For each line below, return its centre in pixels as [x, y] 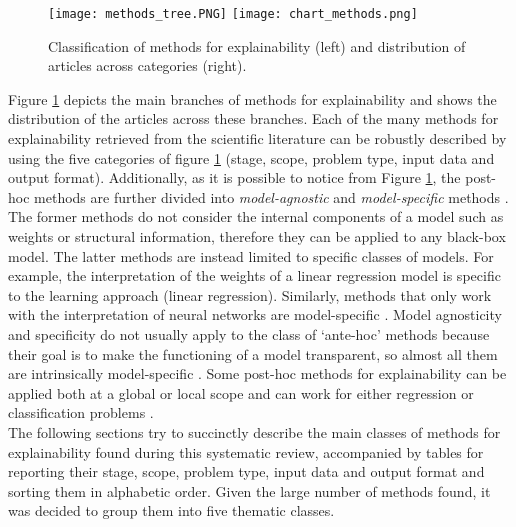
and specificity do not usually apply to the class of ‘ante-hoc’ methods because [249, 333]
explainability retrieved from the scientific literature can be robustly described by [257, 138]
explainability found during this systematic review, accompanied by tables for [246, 451]
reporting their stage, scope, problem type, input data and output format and [246, 471]
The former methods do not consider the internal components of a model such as [256, 216]
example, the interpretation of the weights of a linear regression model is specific [254, 275]
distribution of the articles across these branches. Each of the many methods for [253, 118]
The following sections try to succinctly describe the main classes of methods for [254, 431]
